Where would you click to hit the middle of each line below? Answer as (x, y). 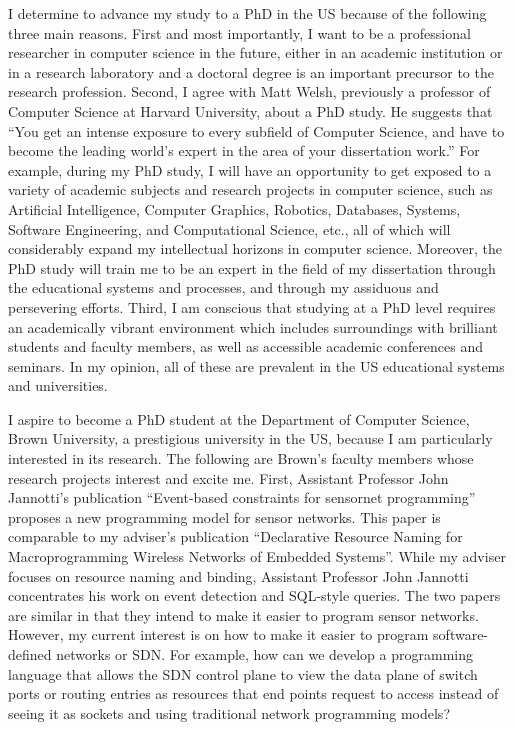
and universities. (58, 385)
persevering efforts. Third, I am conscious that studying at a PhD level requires (252, 306)
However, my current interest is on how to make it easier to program (218, 634)
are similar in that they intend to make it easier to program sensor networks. (243, 614)
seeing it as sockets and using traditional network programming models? (229, 712)
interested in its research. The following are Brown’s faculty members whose (241, 458)
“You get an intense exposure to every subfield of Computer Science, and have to (256, 130)
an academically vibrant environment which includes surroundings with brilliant (253, 326)
